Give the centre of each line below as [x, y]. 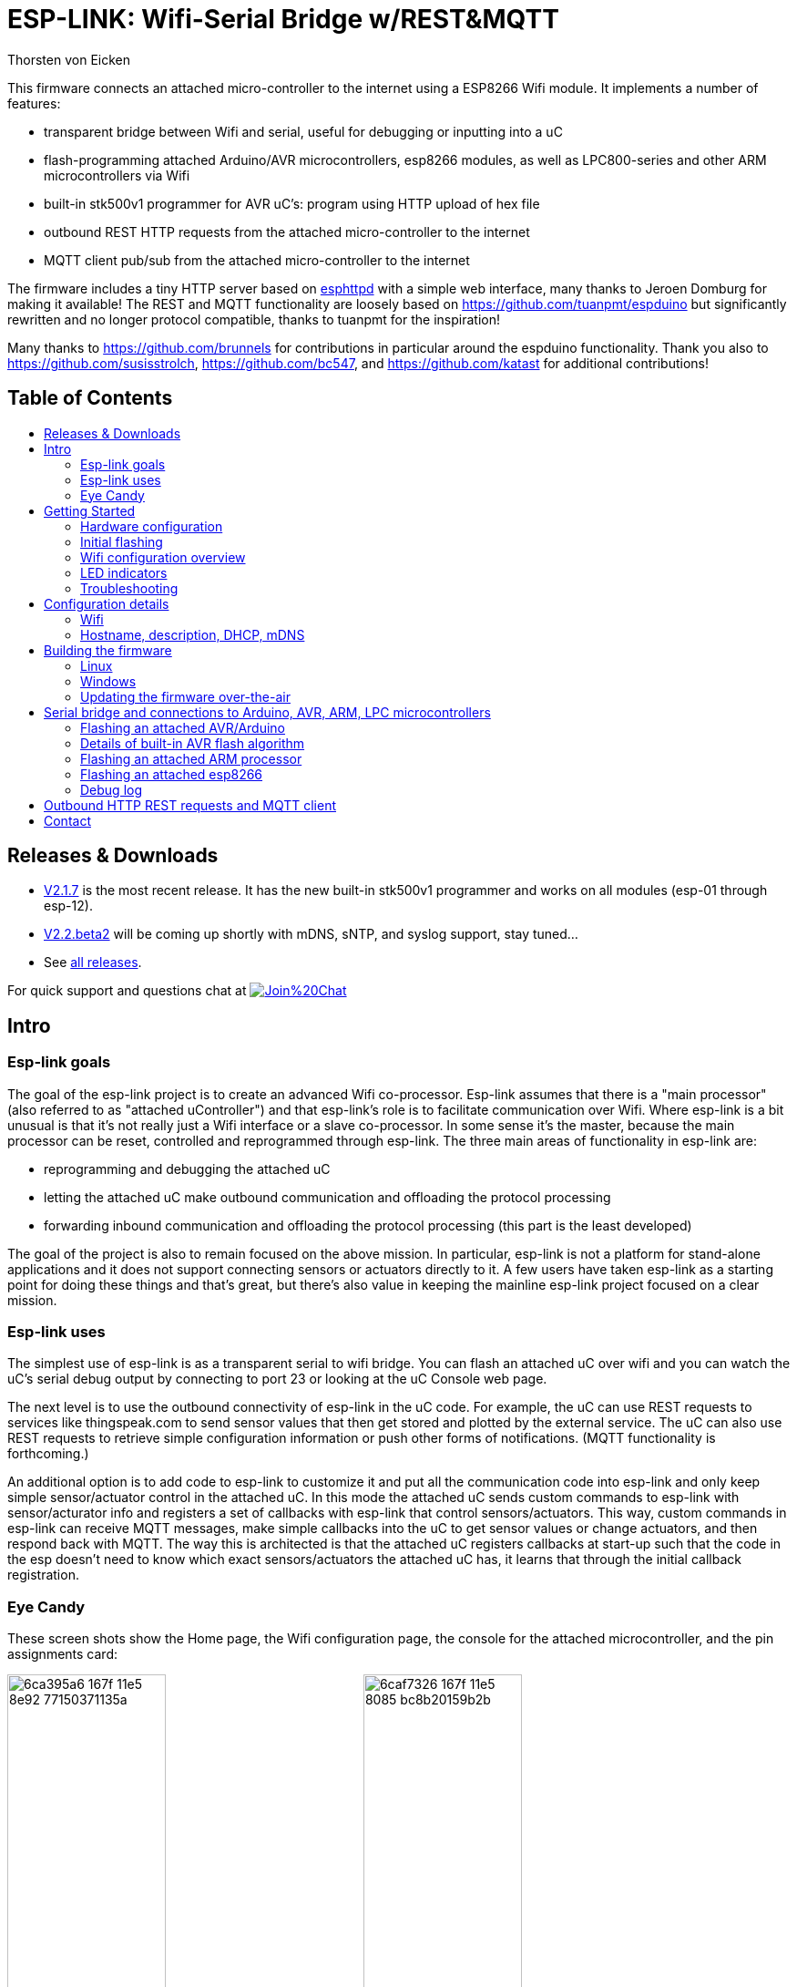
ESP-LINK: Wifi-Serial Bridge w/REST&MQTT [283, 19]
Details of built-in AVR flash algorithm [193, 743]
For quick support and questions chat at [127, 991]
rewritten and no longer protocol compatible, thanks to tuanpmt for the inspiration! [254, 319]
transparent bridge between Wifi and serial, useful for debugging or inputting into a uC [303, 131]
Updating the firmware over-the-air [185, 696]
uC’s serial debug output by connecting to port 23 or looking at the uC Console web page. [277, 1379]
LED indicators [124, 572]
